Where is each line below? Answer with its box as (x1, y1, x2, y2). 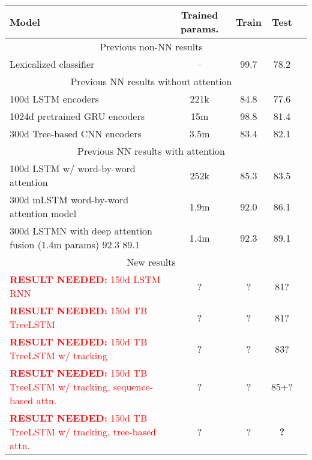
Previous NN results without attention (70, 74, 232, 88)
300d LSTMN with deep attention (10, 224, 153, 237)
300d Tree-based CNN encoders (10, 127, 142, 140)
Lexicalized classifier (10, 57, 95, 71)
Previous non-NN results (100, 40, 203, 53)
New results (127, 255, 176, 269)
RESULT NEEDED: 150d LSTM (10, 272, 161, 286)
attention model (10, 206, 77, 220)
